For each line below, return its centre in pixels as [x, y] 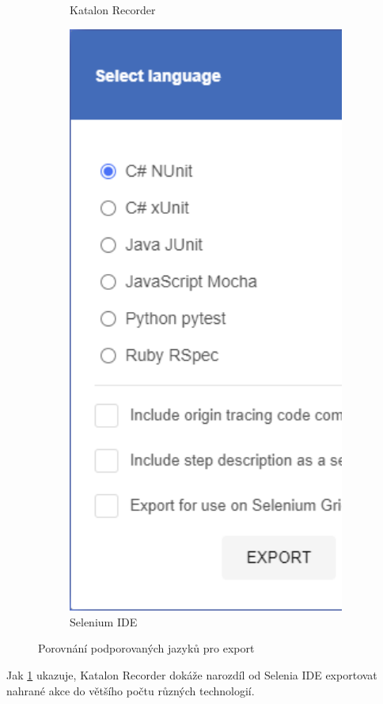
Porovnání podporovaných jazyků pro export [146, 648]
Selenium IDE [104, 621]
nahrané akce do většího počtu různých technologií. [131, 690]
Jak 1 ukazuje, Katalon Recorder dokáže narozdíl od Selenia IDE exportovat [192, 674]
